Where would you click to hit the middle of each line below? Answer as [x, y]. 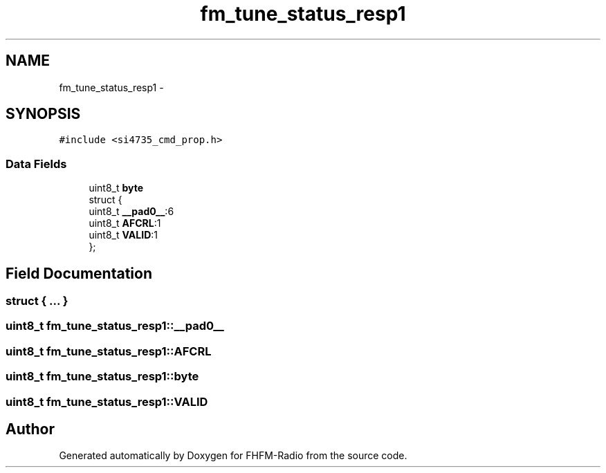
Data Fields [36, 164]
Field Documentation [79, 273]
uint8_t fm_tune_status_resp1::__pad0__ [115, 326]
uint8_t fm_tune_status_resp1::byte [102, 377]
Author [30, 429]
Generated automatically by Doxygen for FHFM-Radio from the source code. [233, 456]
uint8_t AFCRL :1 [125, 223]
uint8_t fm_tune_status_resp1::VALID [107, 401]
